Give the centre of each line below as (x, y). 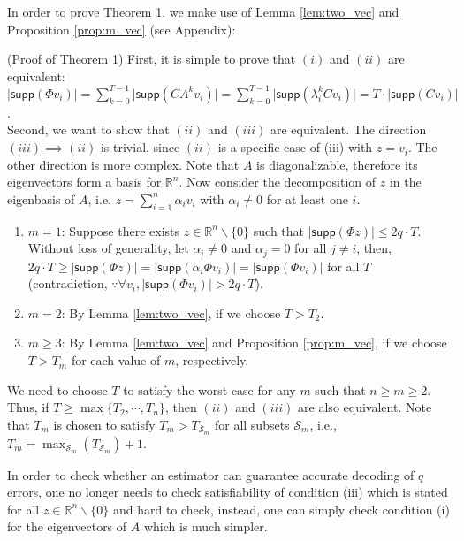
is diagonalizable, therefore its (337, 164)
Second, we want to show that (88, 130)
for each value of (116, 360)
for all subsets (252, 424)
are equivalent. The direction (349, 130)
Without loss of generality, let (108, 248)
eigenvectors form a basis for (84, 182)
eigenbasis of (41, 198)
